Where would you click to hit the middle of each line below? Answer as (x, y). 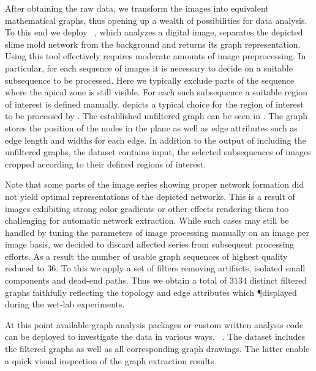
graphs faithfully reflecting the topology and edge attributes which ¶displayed (151, 292)
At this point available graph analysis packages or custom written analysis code (154, 324)
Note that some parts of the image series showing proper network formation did (155, 184)
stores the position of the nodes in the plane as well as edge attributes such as (151, 127)
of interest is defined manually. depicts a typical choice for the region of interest (154, 104)
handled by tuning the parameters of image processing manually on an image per (157, 232)
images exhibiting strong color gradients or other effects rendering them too (147, 208)
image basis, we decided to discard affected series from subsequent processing (150, 244)
